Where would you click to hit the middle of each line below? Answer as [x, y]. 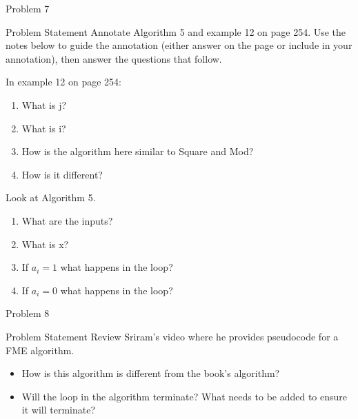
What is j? [44, 104]
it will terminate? [59, 410]
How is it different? [62, 174]
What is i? [44, 128]
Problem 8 [28, 313]
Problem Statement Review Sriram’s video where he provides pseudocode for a [172, 336]
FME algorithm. [40, 350]
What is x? [45, 244]
